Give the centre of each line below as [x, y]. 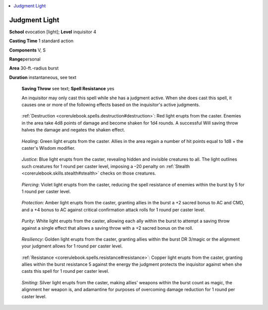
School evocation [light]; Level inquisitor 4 [53, 32]
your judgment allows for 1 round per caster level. [72, 246]
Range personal [25, 59]
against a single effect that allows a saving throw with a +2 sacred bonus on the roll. [107, 228]
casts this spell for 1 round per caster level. [65, 271]
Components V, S [27, 50]
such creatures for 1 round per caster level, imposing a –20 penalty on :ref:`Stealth [106, 166]
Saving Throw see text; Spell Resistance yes [68, 89]
